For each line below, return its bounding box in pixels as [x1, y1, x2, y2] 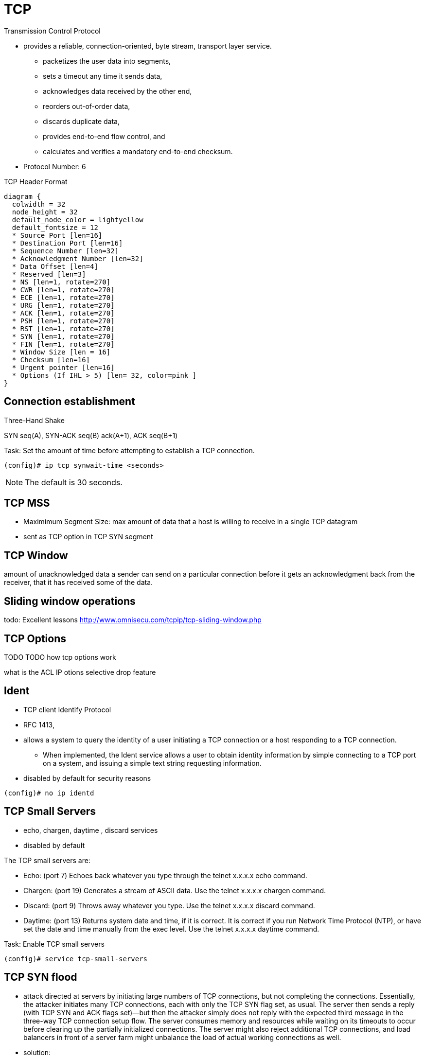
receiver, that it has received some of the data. [4, 578, 153, 587]
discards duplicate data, [43, 117, 120, 125]
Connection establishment [4, 395, 135, 408]
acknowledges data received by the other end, [43, 87, 192, 95]
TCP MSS [4, 497, 50, 510]
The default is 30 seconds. [25, 477, 123, 487]
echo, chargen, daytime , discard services [23, 826, 158, 834]
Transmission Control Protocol [4, 26, 101, 35]
